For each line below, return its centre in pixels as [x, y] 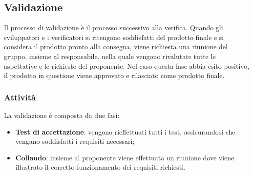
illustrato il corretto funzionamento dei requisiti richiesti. [100, 167]
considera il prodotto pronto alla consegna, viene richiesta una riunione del [116, 47]
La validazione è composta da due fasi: [62, 115]
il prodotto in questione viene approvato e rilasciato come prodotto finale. [114, 75]
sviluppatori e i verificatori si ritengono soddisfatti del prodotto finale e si [114, 37]
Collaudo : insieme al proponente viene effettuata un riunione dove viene [125, 157]
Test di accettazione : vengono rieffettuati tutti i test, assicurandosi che [125, 131]
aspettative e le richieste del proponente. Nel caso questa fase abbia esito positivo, [127, 66]
